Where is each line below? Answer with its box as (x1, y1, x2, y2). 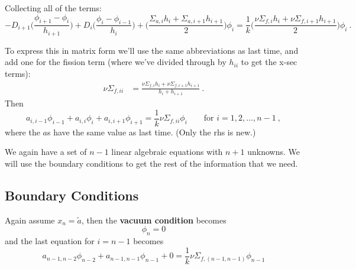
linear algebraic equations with (111, 145, 223, 158)
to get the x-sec (241, 56, 297, 68)
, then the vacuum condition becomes (81, 213, 226, 226)
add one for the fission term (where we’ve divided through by (5, 56, 226, 68)
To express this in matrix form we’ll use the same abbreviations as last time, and (5, 44, 299, 56)
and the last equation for (5, 235, 95, 247)
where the (5, 125, 40, 138)
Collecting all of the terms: (5, 2, 102, 14)
